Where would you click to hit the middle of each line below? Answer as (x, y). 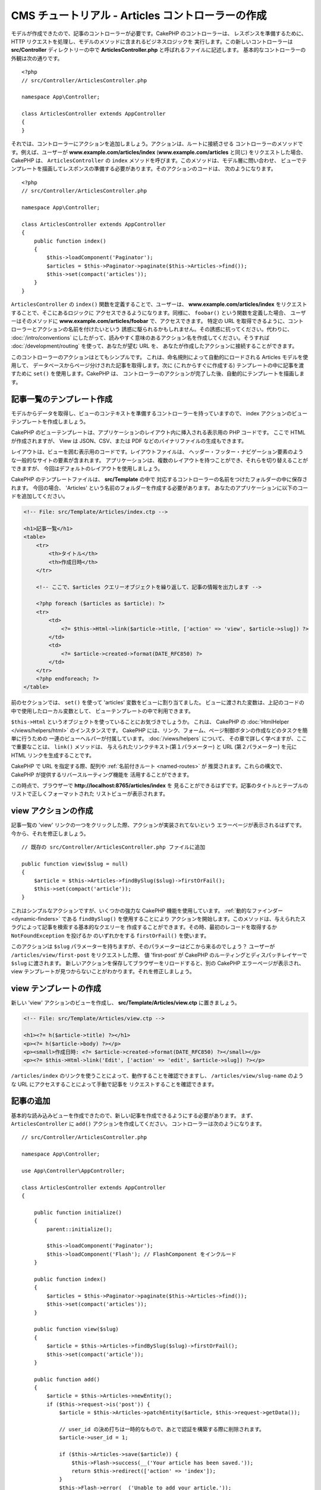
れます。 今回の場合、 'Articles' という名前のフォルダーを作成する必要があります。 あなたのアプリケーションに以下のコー (160, 488)
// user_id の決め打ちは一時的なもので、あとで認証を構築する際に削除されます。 (162, 1430)
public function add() (67, 1379)
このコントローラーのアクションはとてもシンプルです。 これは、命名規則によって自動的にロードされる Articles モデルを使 (160, 357)
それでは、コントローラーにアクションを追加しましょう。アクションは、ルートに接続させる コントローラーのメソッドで (157, 144)
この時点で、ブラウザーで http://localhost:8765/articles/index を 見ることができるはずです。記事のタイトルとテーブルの (160, 785)
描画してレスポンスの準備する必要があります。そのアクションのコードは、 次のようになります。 (159, 169)
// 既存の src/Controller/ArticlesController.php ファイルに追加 (114, 847)
